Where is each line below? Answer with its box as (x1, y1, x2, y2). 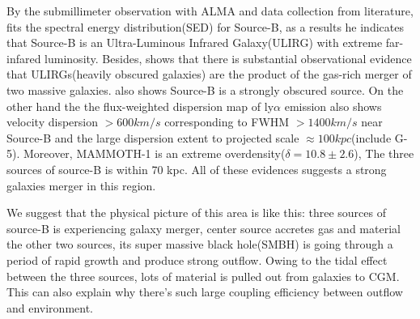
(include (351, 129, 392, 146)
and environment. (6, 299, 94, 316)
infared (6, 49, 41, 66)
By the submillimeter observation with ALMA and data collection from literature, (6, 2, 414, 19)
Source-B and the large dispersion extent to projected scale (6, 129, 299, 146)
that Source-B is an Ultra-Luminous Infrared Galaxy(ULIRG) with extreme (6, 34, 383, 51)
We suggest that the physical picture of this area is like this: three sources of (6, 204, 386, 221)
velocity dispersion (6, 113, 98, 130)
